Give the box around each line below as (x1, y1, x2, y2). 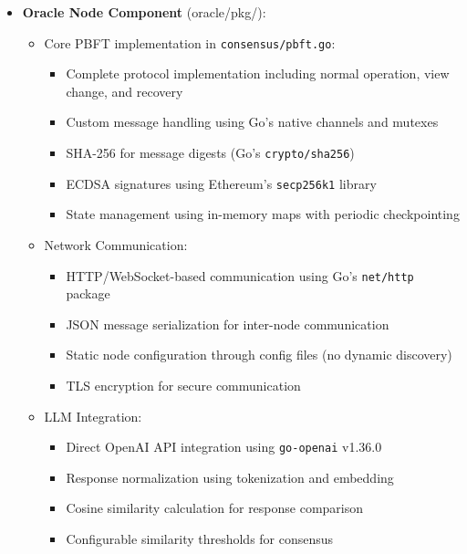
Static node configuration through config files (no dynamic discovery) (66, 345, 452, 364)
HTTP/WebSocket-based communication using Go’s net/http (66, 266, 414, 285)
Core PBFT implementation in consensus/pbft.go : (44, 33, 336, 52)
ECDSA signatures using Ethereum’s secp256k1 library (66, 173, 377, 193)
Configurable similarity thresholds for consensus (66, 529, 334, 548)
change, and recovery (66, 81, 183, 100)
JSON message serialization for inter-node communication (66, 314, 389, 333)
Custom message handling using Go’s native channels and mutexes (66, 112, 439, 131)
